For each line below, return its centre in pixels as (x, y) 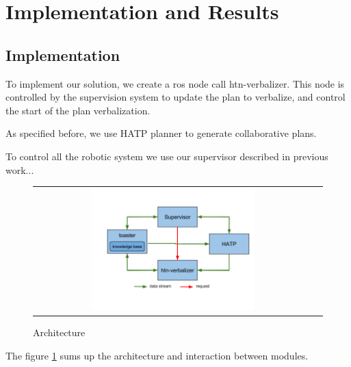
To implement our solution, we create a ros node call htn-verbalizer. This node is (175, 83)
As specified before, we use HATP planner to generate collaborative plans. (161, 133)
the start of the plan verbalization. (78, 110)
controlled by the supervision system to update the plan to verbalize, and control (175, 97)
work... (20, 169)
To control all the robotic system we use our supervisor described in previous (167, 156)
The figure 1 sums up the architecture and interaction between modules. (157, 355)
